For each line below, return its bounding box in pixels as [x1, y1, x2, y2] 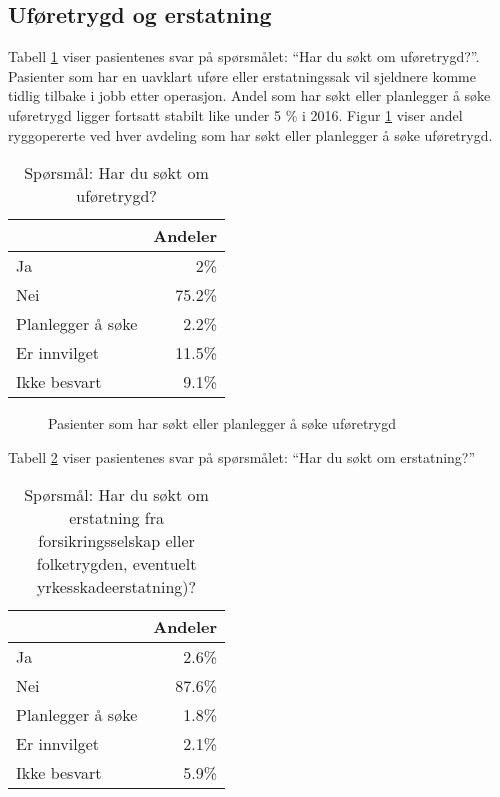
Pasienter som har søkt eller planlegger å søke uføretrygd [48, 413, 396, 434]
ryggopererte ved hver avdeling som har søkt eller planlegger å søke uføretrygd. [8, 124, 493, 145]
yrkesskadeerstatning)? [37, 575, 197, 599]
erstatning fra [69, 506, 164, 530]
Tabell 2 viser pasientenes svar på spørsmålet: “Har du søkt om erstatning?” [8, 446, 476, 467]
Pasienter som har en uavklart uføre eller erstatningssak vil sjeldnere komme [8, 65, 476, 86]
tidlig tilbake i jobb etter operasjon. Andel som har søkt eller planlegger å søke [8, 85, 491, 106]
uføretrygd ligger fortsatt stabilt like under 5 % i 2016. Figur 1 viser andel [8, 104, 463, 125]
